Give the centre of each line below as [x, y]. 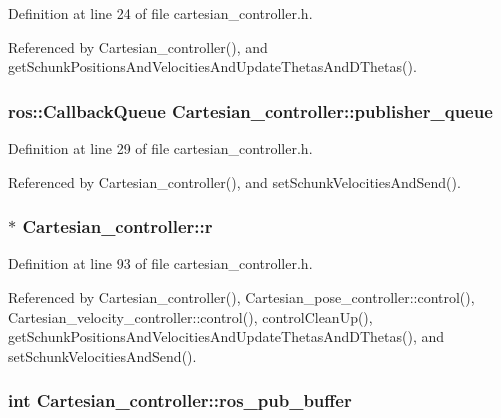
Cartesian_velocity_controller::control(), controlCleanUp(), [190, 316]
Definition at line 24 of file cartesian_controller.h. [160, 13]
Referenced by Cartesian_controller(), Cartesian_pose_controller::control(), [241, 297]
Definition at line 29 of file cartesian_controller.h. [160, 148]
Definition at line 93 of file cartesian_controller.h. [160, 263]
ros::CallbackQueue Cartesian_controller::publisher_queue [250, 110]
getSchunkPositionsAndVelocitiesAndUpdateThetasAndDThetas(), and [226, 336]
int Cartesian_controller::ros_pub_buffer [180, 400]
